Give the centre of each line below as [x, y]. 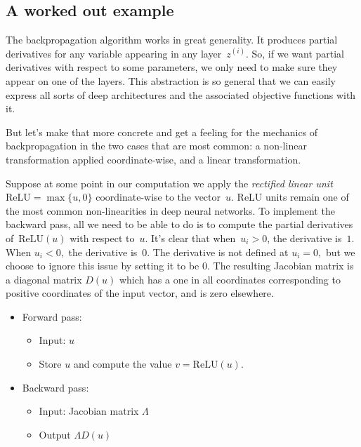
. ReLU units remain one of [290, 197]
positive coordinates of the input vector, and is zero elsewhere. [140, 293]
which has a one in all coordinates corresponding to [230, 279]
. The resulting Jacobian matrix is [281, 266]
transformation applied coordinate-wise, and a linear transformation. [153, 159]
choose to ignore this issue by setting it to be [103, 266]
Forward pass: [52, 316]
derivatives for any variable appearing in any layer [114, 53]
